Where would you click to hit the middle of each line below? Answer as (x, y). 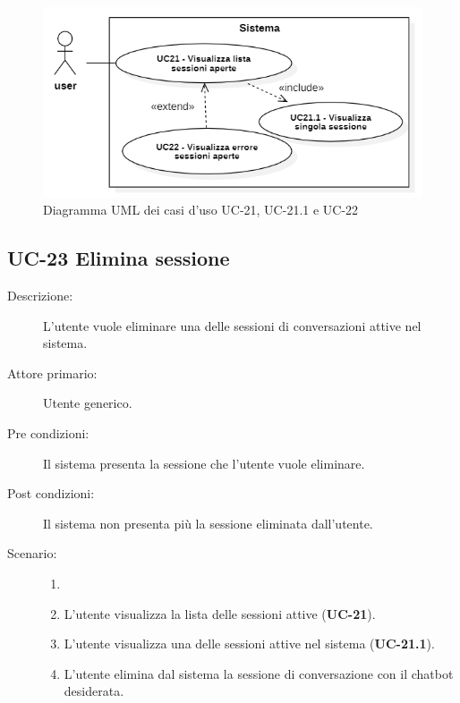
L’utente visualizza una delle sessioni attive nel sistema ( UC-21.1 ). (249, 644)
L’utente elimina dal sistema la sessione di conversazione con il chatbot (259, 673)
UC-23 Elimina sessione (119, 258)
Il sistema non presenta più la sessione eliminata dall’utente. (208, 523)
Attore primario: (52, 373)
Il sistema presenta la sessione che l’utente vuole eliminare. (204, 463)
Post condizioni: (51, 493)
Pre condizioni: (48, 433)
